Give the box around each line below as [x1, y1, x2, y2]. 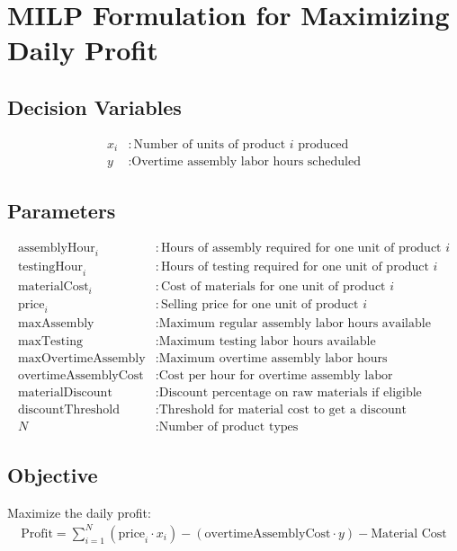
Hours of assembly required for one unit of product [161, 241, 442, 254]
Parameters [7, 196, 116, 224]
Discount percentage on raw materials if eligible [158, 386, 422, 399]
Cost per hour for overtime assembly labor [158, 369, 393, 382]
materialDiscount [17, 386, 112, 399]
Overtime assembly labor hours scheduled [131, 156, 361, 169]
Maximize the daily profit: [7, 502, 151, 521]
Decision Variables [7, 93, 182, 120]
